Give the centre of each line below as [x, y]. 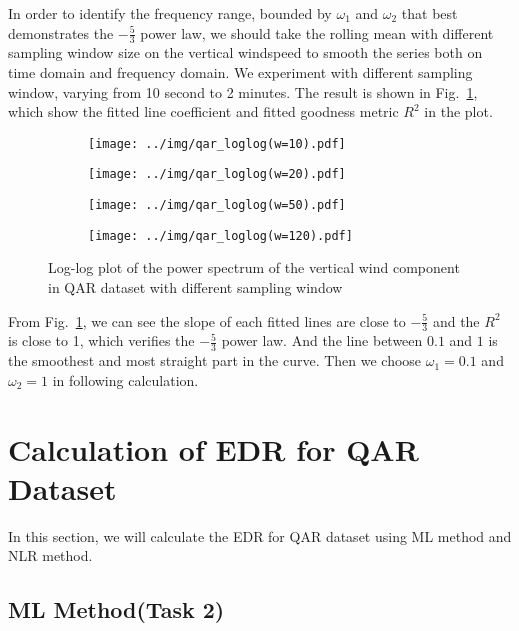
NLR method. [50, 555]
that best [429, 13]
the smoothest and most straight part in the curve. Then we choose [215, 360]
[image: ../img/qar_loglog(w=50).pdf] [217, 205]
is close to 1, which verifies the [101, 340]
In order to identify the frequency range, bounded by [170, 13]
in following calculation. [125, 379]
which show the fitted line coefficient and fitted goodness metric [203, 111]
